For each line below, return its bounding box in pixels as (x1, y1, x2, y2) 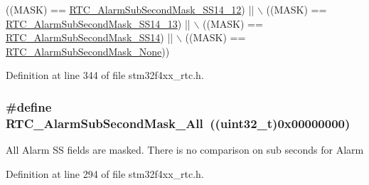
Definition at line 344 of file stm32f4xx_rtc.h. (6, 68, 204, 83)
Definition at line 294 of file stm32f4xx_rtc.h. (6, 166, 204, 181)
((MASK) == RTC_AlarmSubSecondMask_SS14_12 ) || (6, 2, 255, 16)
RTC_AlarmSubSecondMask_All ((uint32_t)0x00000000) (6, 114, 351, 132)
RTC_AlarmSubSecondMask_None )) (6, 43, 170, 58)
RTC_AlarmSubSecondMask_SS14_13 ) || (6, 16, 191, 31)
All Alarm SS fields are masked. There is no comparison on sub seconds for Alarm (6, 142, 364, 157)
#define (6, 97, 52, 115)
